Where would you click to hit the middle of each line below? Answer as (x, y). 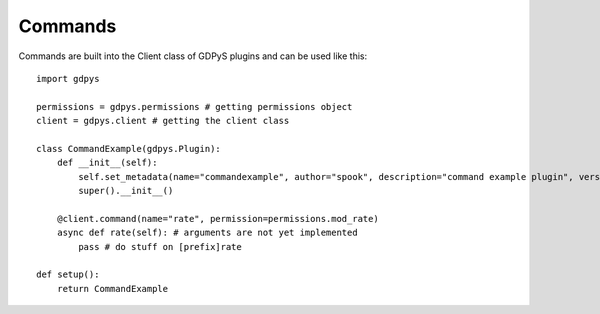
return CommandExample (112, 288)
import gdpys (68, 78)
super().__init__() (126, 191)
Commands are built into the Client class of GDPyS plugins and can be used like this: (193, 56)
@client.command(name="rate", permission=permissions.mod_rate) (217, 218)
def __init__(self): (107, 163)
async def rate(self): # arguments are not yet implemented (207, 233)
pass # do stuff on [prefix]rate (160, 246)
